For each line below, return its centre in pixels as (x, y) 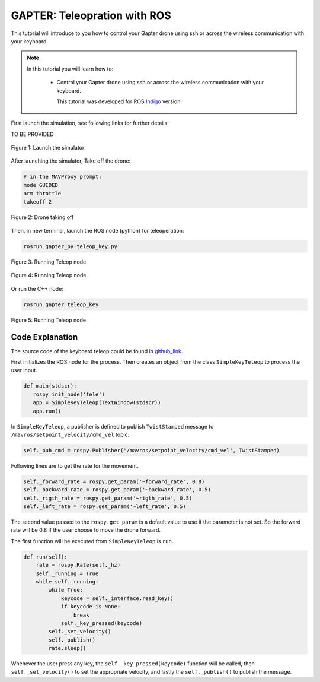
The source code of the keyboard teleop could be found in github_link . (97, 351)
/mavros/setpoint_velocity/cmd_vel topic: (70, 434)
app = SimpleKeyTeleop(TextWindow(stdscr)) (97, 403)
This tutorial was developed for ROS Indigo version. (119, 101)
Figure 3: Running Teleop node (49, 262)
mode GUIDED (41, 185)
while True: (65, 590)
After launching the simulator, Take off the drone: (71, 161)
